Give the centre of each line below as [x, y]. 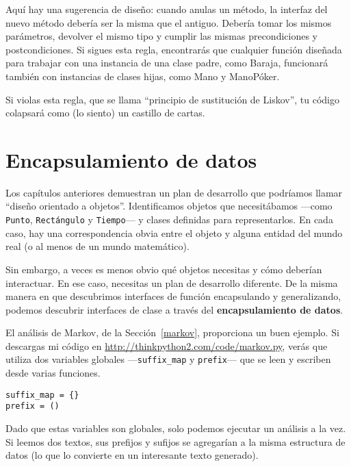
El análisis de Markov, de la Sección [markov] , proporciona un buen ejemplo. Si [172, 332]
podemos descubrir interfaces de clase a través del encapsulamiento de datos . [174, 309]
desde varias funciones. [53, 373]
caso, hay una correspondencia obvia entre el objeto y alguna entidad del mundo [174, 232]
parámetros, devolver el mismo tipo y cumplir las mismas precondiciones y [162, 36]
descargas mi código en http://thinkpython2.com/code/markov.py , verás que [167, 345]
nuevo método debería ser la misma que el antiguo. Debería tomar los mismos [169, 22]
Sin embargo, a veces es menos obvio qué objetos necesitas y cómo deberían [164, 269]
